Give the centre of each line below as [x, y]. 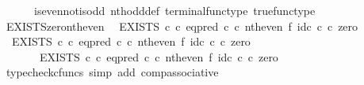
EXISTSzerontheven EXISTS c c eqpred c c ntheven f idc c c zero [182, 26]
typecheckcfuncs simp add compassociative [112, 72]
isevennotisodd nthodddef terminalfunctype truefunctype [174, 10]
